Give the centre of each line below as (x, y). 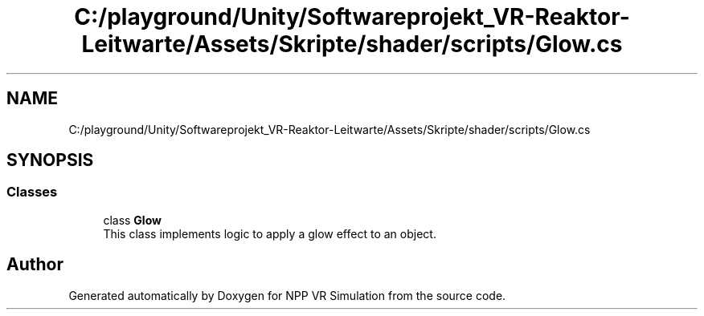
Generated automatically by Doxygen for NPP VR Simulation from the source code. (287, 295)
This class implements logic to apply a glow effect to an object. (270, 233)
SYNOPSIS (50, 160)
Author (35, 265)
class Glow (132, 220)
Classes (32, 192)
